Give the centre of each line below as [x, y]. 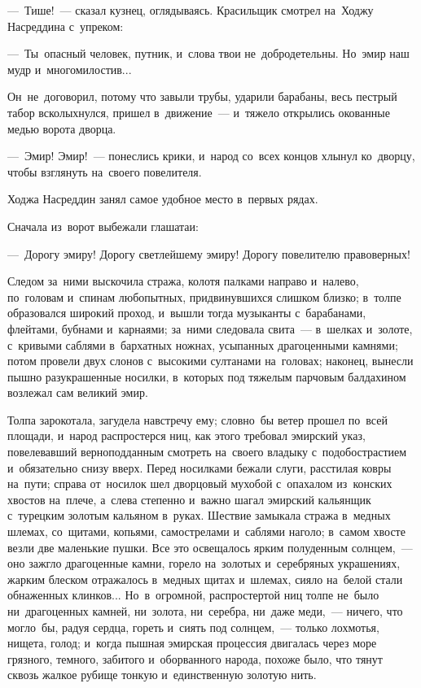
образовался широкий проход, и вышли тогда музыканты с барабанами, [187, 313]
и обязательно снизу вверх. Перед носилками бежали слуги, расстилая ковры [200, 467]
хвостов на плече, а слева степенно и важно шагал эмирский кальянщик [189, 499]
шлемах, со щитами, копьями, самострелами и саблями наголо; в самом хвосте [206, 531]
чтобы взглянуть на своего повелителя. [105, 171]
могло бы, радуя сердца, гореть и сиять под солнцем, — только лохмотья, [193, 627]
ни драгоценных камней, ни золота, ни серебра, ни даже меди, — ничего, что [205, 611]
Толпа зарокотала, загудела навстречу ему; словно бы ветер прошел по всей [197, 419]
